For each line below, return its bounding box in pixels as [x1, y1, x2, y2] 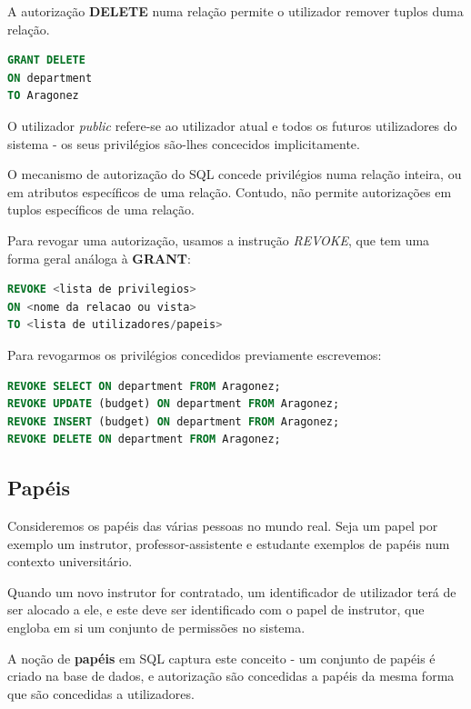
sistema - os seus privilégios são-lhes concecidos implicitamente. [7, 134, 360, 153]
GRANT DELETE [7, 54, 85, 67]
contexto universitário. [7, 552, 133, 571]
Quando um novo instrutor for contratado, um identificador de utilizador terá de [7, 582, 456, 601]
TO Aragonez [7, 89, 79, 103]
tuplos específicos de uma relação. [7, 200, 195, 219]
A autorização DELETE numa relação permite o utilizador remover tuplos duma [7, 2, 464, 20]
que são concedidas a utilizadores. [7, 684, 195, 703]
